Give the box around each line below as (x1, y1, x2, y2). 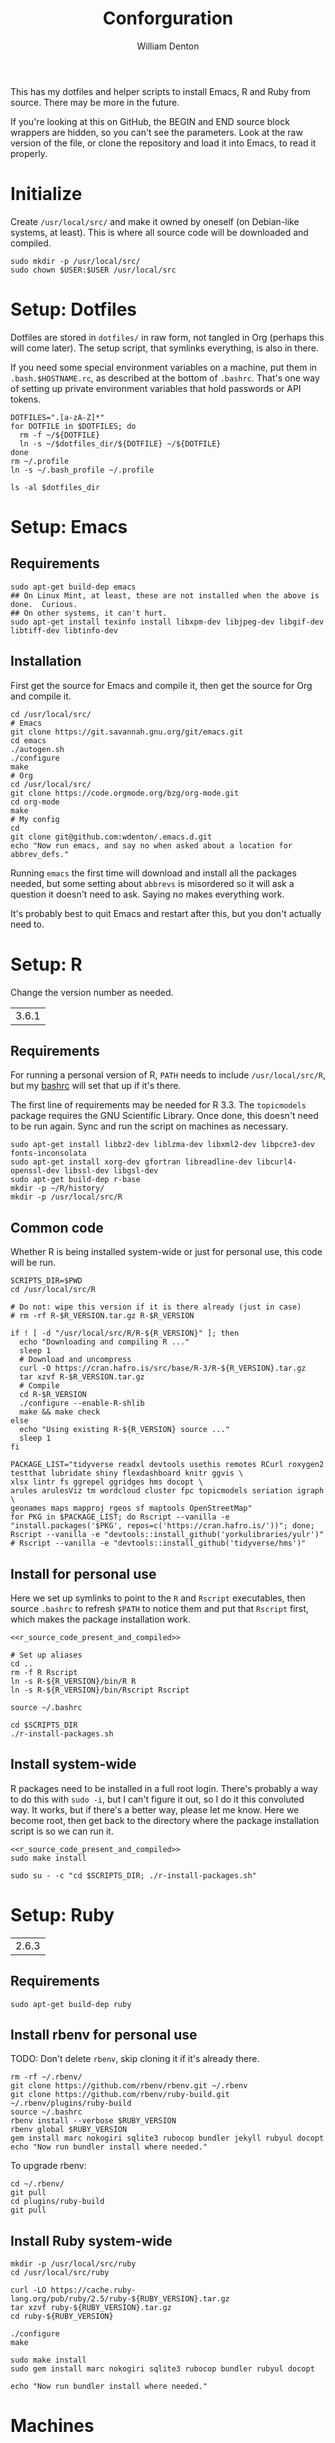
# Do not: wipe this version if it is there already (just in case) (10, 1302, 302, 1312)
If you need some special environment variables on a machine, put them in (10, 361, 318, 373)
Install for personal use (10, 1565, 157, 1582)
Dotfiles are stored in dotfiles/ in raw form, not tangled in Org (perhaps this (10, 331, 325, 343)
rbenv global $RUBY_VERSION (10, 2125, 128, 2135)
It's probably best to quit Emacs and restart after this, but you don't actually (10, 907, 322, 919)
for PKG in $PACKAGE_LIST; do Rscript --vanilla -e (10, 1512, 230, 1522)
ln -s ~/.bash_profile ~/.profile (10, 465, 155, 475)
